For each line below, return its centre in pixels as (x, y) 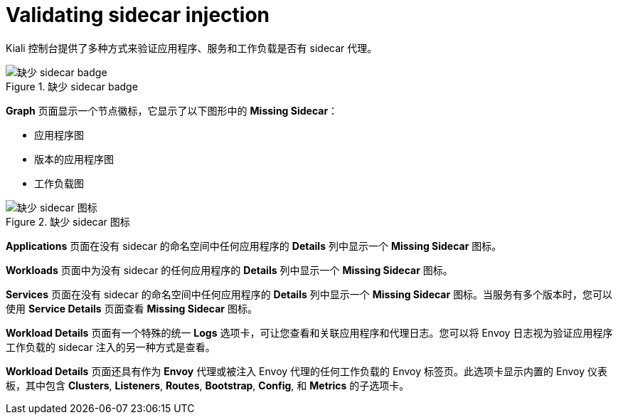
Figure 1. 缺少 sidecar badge (72, 86)
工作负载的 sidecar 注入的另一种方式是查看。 (111, 347)
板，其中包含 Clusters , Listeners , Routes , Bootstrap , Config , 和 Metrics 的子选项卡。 (208, 385)
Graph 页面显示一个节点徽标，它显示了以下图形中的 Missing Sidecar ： (172, 110)
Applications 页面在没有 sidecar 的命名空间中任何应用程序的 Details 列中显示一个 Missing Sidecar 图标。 (254, 246)
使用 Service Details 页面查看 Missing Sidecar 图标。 (132, 308)
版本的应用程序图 (74, 159)
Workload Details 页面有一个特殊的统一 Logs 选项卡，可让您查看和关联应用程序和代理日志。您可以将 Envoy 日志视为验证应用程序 (309, 332)
